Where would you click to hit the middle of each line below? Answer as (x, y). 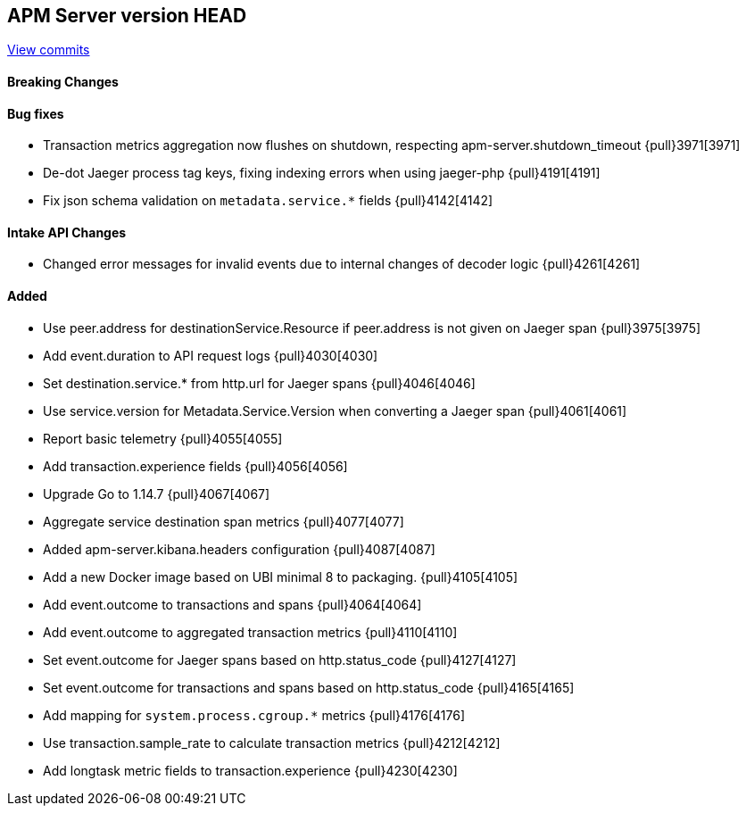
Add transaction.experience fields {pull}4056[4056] (195, 466)
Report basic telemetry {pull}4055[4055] (163, 438)
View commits (49, 50)
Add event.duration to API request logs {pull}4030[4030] (211, 355)
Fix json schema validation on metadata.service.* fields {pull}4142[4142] (268, 201)
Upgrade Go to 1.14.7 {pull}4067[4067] (157, 494)
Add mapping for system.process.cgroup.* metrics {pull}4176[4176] (254, 715)
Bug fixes (36, 113)
